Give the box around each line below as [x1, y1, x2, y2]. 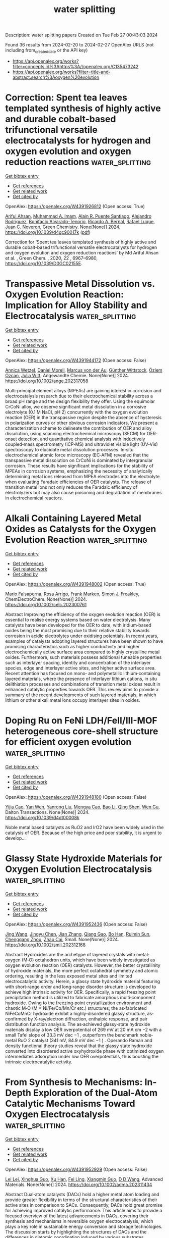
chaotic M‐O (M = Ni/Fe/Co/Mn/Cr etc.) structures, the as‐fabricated [5, 1005, 147, 1011]
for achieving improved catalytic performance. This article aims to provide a [5, 1207, 162, 1213]
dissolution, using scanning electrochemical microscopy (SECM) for [5, 430, 146, 436]
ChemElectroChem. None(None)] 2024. [5, 596, 87, 602]
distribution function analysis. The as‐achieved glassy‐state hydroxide [5, 1021, 150, 1027]
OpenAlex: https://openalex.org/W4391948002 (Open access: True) [5, 581, 146, 587]
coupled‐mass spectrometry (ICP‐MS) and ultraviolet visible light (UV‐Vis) [5, 441, 158, 447]
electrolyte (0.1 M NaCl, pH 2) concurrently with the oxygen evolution [5, 409, 148, 415]
